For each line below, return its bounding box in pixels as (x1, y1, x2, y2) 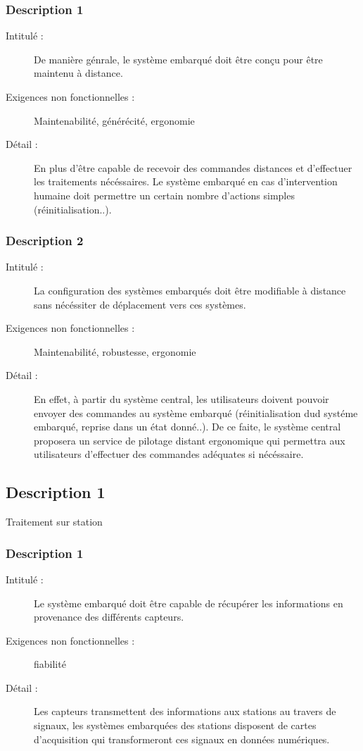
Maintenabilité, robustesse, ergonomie (34, 344, 196, 359)
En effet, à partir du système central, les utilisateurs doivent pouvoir (34, 391, 329, 406)
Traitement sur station (6, 514, 103, 529)
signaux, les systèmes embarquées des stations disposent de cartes (34, 718, 317, 733)
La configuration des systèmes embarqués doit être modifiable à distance (34, 283, 346, 297)
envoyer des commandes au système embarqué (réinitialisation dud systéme (34, 405, 358, 420)
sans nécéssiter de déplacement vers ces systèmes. (34, 297, 246, 311)
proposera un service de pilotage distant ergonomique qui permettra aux (34, 433, 345, 447)
